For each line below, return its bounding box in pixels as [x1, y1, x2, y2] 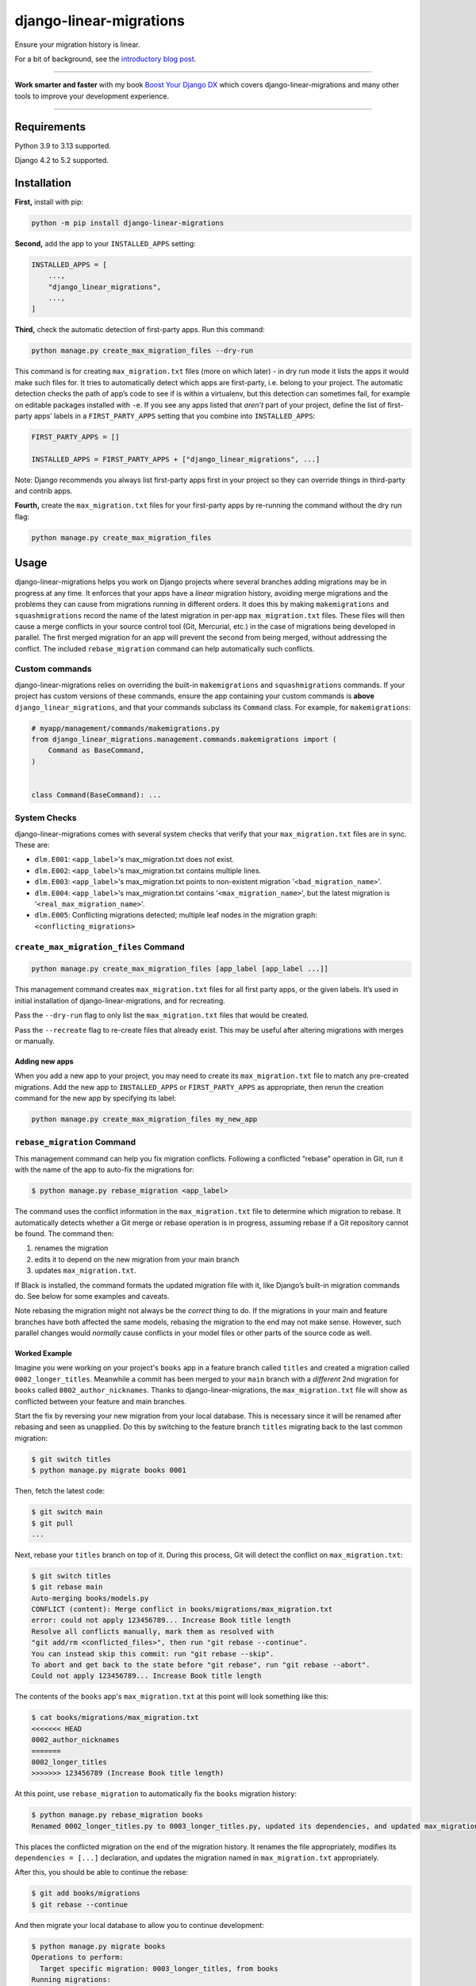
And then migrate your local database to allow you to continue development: [14, 1920, 265, 1930]
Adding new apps [14, 1057, 75, 1066]
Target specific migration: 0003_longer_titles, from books [40, 1964, 278, 1973]
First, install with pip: [14, 197, 83, 207]
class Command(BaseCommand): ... [31, 790, 162, 799]
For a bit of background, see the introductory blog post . [14, 54, 197, 64]
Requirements [14, 120, 86, 133]
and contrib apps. [14, 486, 73, 496]
